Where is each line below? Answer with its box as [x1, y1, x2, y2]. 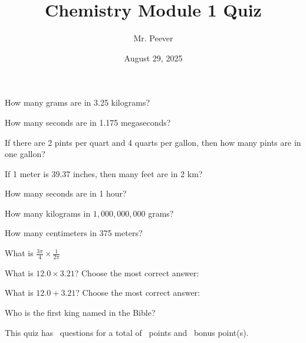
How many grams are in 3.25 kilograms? [5, 96, 150, 109]
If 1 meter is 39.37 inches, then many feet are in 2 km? [5, 167, 203, 179]
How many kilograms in [5, 207, 91, 219]
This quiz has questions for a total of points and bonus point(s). [5, 326, 249, 338]
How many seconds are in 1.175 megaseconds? [5, 116, 171, 128]
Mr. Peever [133, 32, 173, 44]
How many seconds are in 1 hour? [5, 187, 127, 200]
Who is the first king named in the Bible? [5, 306, 156, 319]
